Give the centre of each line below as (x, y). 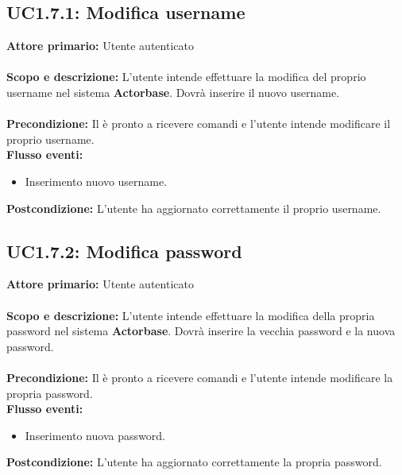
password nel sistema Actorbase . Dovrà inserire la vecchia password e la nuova (201, 331)
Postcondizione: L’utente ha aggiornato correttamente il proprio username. (194, 208)
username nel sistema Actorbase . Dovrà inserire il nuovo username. (173, 92)
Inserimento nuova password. (95, 435)
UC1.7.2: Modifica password (124, 251)
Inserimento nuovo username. (96, 181)
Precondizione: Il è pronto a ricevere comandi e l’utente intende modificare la (200, 377)
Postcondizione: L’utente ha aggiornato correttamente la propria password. (194, 462)
